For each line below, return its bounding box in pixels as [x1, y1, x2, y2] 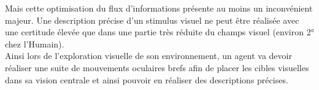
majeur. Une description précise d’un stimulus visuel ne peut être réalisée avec [5, 13, 299, 26]
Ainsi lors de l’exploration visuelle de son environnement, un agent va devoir [5, 49, 292, 62]
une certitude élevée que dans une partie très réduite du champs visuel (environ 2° [5, 26, 314, 38]
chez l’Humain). [5, 37, 64, 50]
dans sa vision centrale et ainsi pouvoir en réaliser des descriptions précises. [5, 73, 288, 86]
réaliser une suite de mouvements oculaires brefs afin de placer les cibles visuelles [5, 61, 309, 74]
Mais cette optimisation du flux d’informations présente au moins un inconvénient [5, 2, 313, 14]
